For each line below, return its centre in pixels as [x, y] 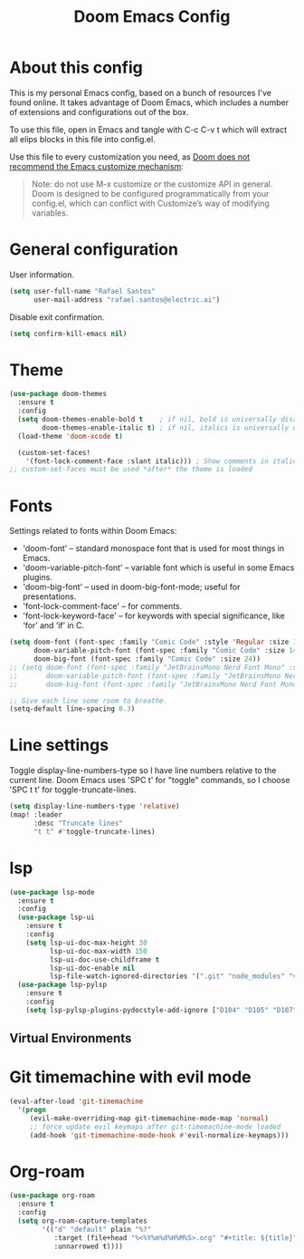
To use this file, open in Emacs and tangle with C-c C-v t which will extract [148, 130]
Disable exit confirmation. [57, 317]
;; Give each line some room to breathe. [89, 701]
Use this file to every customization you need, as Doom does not [130, 157]
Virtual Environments [71, 1038]
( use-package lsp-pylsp [62, 985]
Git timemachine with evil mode [130, 1077]
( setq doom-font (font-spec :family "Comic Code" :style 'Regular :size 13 [155, 642]
